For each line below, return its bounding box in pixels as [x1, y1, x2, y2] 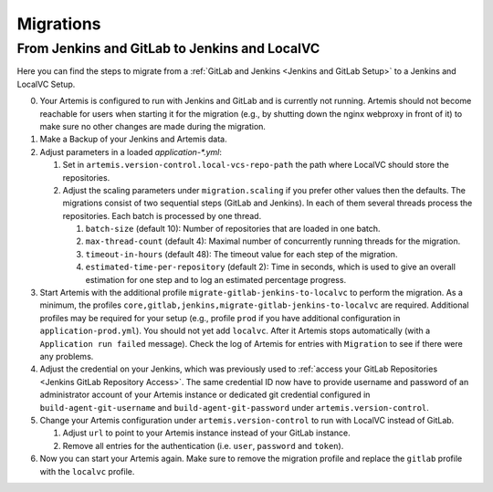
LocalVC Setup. [16, 79, 76, 89]
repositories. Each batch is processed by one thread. [62, 210, 262, 221]
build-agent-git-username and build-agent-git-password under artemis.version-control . [39, 402, 429, 413]
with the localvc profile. [39, 466, 135, 476]
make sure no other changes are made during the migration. [39, 120, 267, 131]
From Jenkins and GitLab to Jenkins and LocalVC [16, 40, 320, 57]
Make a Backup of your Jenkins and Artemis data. [39, 133, 227, 145]
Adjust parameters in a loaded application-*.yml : [39, 146, 223, 157]
